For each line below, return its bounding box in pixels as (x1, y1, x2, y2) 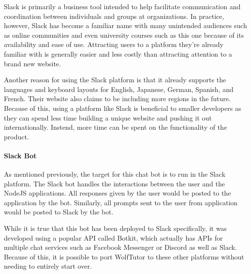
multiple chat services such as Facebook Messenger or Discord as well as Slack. (4, 242, 237, 252)
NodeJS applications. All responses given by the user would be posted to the (4, 188, 231, 198)
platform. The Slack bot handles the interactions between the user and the (4, 178, 225, 188)
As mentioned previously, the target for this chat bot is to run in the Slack (4, 169, 225, 179)
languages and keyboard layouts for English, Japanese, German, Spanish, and (4, 84, 234, 94)
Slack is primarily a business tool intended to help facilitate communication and (4, 1, 241, 11)
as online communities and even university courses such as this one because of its (4, 30, 244, 40)
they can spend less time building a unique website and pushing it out (4, 112, 212, 122)
